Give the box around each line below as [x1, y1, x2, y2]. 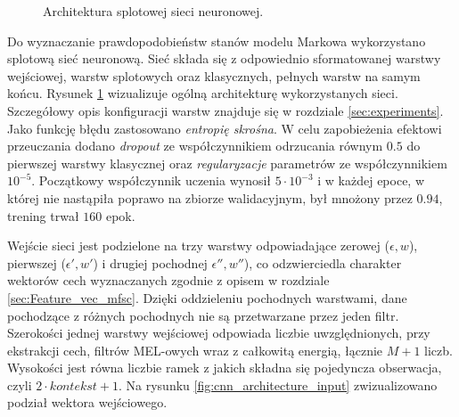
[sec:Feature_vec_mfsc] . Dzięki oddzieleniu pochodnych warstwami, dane [7, 288, 407, 307]
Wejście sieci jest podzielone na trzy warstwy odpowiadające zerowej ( [7, 236, 389, 255]
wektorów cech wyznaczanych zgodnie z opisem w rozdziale [7, 271, 330, 290]
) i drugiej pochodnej [93, 253, 208, 272]
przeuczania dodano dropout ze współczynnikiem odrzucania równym [7, 136, 383, 155]
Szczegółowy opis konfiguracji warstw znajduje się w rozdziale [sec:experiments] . [7, 101, 444, 119]
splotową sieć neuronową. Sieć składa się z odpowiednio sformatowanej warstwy [7, 49, 441, 68]
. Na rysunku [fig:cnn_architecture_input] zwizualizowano [119, 375, 438, 394]
